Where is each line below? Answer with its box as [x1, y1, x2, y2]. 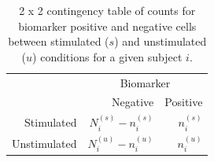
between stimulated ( [8, 33, 109, 50]
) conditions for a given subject [32, 48, 183, 64]
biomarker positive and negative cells [18, 17, 197, 34]
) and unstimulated [114, 33, 207, 50]
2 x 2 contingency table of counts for [19, 2, 196, 18]
